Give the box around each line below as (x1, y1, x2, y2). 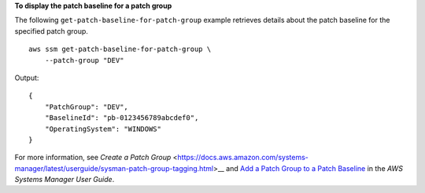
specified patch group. (14, 26, 88, 35)
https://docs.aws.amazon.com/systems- (177, 153, 309, 162)
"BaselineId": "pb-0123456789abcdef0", (44, 114, 199, 122)
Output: (14, 73, 39, 82)
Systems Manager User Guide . (14, 175, 115, 184)
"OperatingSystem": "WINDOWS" (44, 124, 161, 133)
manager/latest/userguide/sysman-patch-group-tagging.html (14, 163, 214, 173)
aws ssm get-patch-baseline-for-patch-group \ (28, 45, 212, 54)
